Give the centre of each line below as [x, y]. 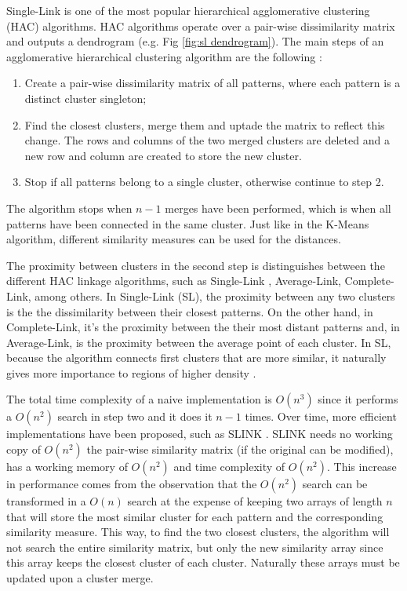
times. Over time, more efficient [321, 416]
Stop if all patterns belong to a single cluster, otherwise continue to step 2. [204, 182]
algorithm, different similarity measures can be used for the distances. [174, 239]
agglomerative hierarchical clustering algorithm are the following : [164, 56]
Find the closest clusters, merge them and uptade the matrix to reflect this [205, 124]
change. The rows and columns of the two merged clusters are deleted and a [207, 140]
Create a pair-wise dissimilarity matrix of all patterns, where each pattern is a [213, 83]
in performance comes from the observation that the [132, 484]
